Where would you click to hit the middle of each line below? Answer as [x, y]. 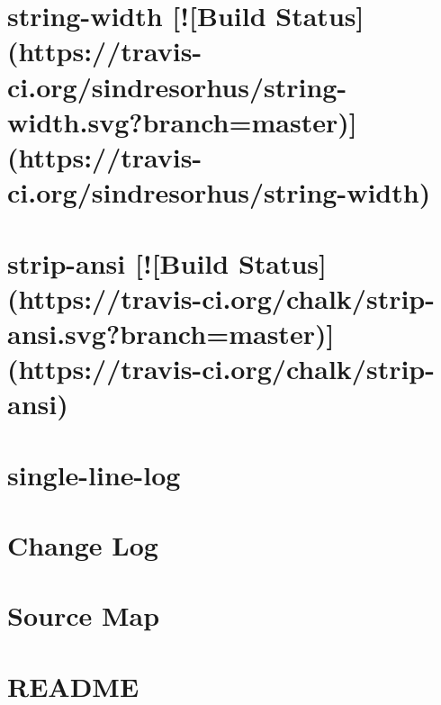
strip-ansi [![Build [118, 262]
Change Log [83, 545]
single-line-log [94, 474]
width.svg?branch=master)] [182, 121]
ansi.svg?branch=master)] [171, 333]
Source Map [84, 615]
